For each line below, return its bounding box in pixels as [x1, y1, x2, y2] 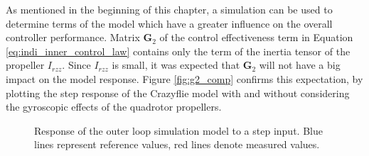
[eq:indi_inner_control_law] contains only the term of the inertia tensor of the [6, 43, 351, 58]
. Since [62, 57, 91, 72]
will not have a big [259, 57, 341, 72]
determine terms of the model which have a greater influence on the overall [6, 16, 333, 30]
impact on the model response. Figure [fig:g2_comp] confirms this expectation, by [6, 71, 363, 86]
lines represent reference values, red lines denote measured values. [34, 137, 320, 152]
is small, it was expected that [112, 57, 240, 72]
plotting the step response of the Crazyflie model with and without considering [6, 85, 350, 100]
